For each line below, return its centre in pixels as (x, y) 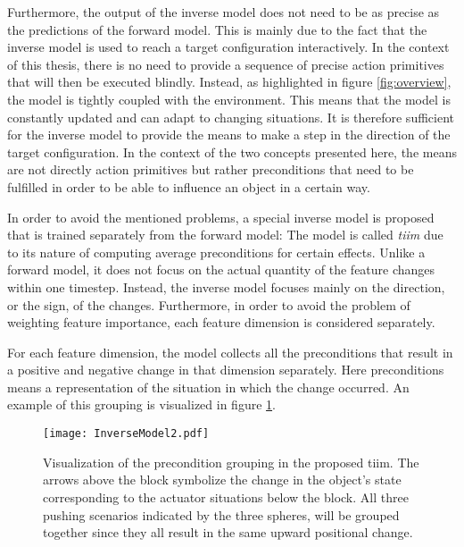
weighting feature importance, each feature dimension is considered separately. (221, 322)
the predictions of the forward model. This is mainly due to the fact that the (217, 29)
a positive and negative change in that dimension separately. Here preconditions (226, 370)
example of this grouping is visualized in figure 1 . (141, 404)
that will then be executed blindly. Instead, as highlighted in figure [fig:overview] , (229, 82)
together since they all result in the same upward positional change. (228, 532)
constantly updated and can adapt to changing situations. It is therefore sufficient (231, 117)
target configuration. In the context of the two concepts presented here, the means (232, 151)
